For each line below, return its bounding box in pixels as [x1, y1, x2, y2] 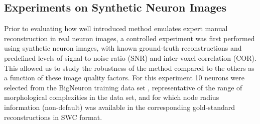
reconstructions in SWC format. [4, 111, 102, 122]
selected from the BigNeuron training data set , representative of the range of [4, 82, 242, 92]
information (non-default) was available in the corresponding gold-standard [4, 101, 235, 112]
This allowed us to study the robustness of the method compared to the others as [4, 62, 254, 73]
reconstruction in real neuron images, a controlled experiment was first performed [4, 33, 255, 43]
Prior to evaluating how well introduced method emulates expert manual [4, 23, 228, 34]
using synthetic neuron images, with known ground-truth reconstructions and [4, 43, 242, 53]
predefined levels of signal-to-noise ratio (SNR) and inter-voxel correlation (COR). [4, 52, 256, 63]
